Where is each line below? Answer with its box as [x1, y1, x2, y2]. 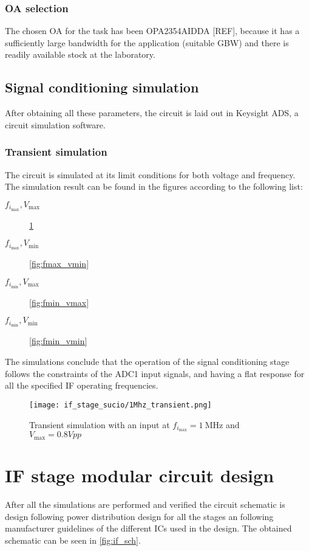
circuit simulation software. [5, 118, 106, 131]
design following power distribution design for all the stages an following [5, 510, 274, 522]
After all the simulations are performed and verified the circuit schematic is [5, 497, 285, 510]
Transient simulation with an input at [29, 418, 170, 431]
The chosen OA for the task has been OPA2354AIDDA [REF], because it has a [5, 24, 300, 37]
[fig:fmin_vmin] [29, 334, 87, 347]
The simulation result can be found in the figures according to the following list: [5, 180, 303, 193]
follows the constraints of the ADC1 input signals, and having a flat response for [5, 367, 305, 379]
